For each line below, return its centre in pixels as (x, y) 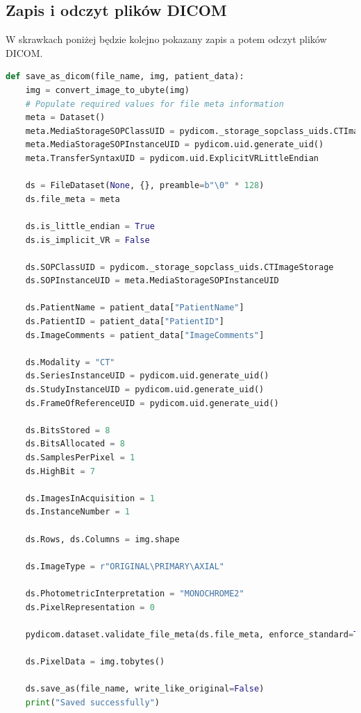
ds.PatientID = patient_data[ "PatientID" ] (125, 322)
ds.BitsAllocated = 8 (75, 444)
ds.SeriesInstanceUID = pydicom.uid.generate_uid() (147, 376)
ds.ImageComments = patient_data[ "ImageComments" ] (145, 335)
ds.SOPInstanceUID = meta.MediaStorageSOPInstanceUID (152, 281)
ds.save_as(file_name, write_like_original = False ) (145, 689)
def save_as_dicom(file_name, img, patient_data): (125, 77)
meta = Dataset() (65, 118)
